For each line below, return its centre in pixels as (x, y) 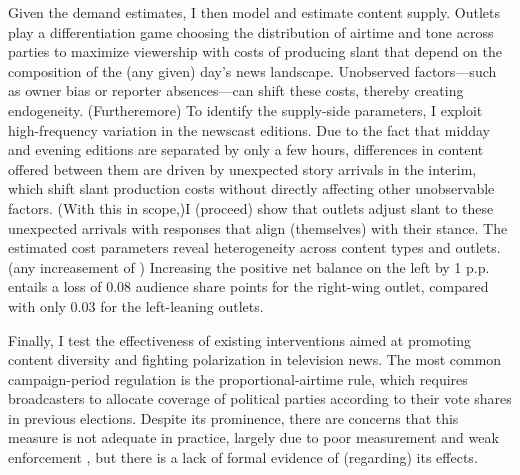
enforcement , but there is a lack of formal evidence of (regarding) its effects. (243, 457)
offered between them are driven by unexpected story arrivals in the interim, (242, 168)
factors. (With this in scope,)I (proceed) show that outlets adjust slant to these (251, 207)
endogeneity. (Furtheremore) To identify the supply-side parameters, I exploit (245, 109)
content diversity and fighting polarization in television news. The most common (255, 359)
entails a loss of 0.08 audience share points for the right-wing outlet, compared (248, 286)
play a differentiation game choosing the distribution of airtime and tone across (251, 31)
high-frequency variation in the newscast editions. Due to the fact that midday (249, 129)
